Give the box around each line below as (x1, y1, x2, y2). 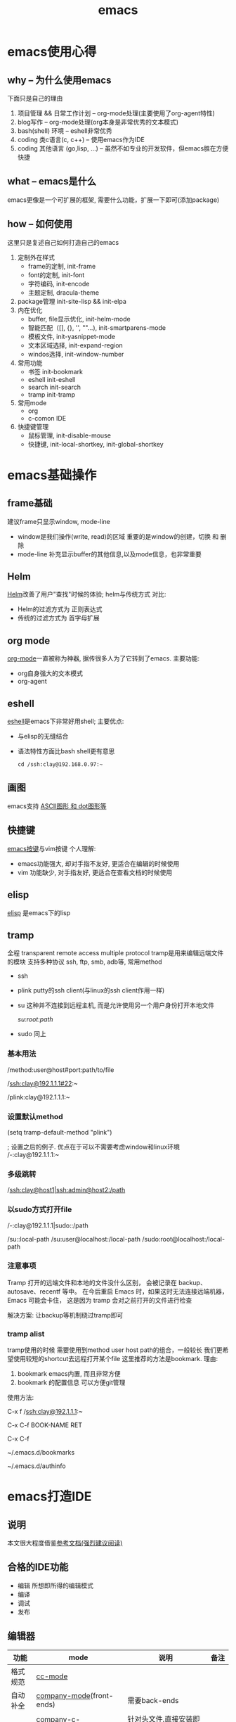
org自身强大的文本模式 (17, 669, 83, 677)
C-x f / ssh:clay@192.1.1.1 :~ (7, 1408, 83, 1416)
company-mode (36, 1690, 91, 1700)
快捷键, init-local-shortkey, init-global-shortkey (27, 440, 164, 448)
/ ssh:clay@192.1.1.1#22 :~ (7, 1079, 79, 1088)
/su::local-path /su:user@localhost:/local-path (7, 1235, 141, 1243)
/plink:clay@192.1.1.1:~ (7, 1092, 70, 1101)
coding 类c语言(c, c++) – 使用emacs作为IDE (17, 136, 145, 143)
